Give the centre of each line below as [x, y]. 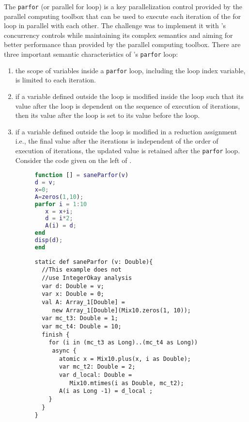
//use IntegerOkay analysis [87, 278]
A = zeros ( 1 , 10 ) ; [59, 197]
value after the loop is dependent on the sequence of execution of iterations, [128, 105]
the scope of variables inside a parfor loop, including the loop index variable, [130, 70]
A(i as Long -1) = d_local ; [106, 391]
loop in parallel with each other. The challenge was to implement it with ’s [115, 25]
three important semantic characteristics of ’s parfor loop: [91, 54]
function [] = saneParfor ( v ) [82, 175]
